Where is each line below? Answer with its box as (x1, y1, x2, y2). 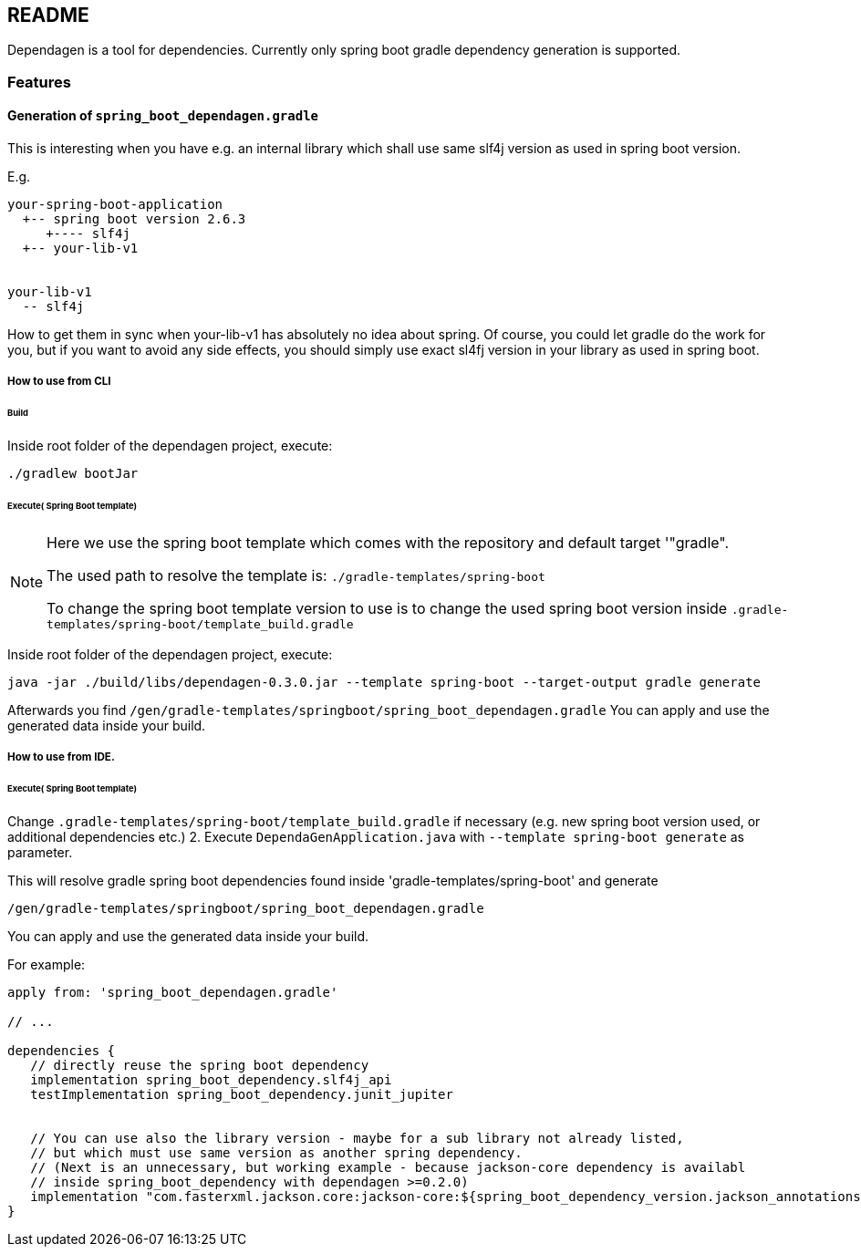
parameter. (7, 844, 73, 860)
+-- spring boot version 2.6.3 (22, 212, 246, 227)
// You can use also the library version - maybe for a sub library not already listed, (30, 1130, 684, 1145)
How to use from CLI (7, 375, 111, 389)
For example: (7, 956, 86, 972)
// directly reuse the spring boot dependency (30, 1057, 369, 1073)
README (7, 4, 89, 26)
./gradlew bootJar (7, 466, 139, 482)
